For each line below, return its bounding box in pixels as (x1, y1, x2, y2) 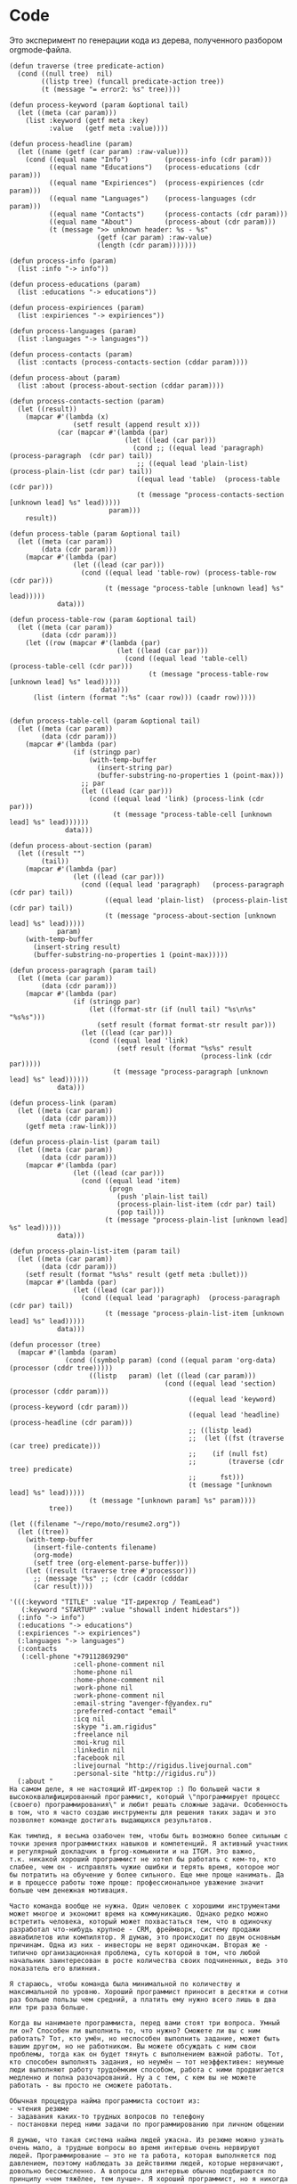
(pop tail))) (116, 1207, 165, 1216)
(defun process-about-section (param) (9, 841, 153, 850)
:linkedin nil (72, 1746, 125, 1755)
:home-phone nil (72, 1667, 133, 1676)
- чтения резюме (9, 2104, 69, 2113)
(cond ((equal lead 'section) (164, 1378, 277, 1388)
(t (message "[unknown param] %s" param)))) (88, 1496, 256, 1505)
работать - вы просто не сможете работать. (9, 2081, 173, 2090)
